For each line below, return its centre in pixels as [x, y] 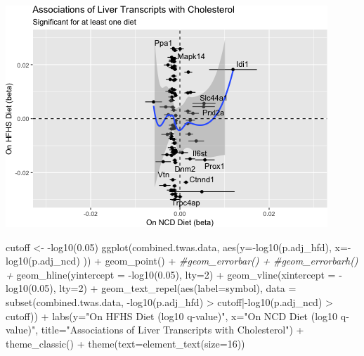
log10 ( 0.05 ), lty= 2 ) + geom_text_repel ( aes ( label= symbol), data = [151, 288]
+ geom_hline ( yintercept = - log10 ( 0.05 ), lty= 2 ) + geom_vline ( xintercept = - [174, 274]
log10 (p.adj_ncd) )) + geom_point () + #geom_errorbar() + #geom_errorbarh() [182, 261]
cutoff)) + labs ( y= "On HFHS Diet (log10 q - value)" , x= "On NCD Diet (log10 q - [177, 316]
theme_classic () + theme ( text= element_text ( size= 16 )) [125, 343]
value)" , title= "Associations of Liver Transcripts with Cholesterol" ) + [155, 330]
